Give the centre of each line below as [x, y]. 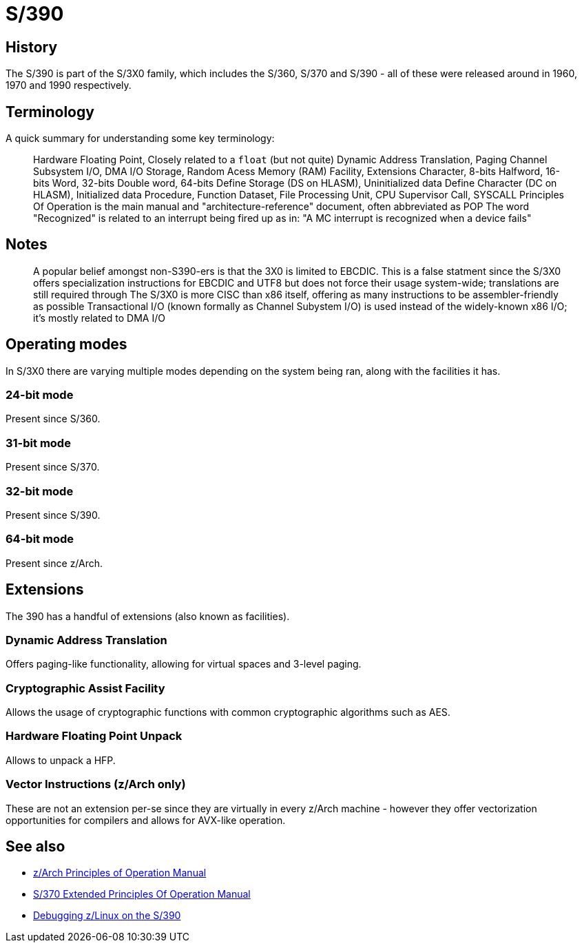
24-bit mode [40, 395]
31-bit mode [38, 443]
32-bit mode [40, 491]
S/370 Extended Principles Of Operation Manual [142, 894]
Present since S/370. [53, 467]
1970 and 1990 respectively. [69, 85]
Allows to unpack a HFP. [61, 760]
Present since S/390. [53, 515]
